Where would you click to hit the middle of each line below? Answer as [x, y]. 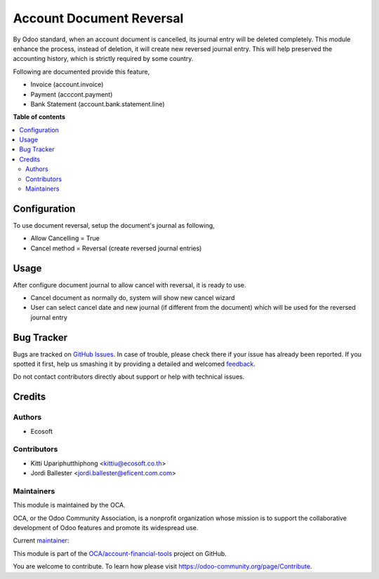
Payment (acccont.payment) [72, 94]
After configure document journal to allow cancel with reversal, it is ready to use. [129, 285]
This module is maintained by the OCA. [69, 505]
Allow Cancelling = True [65, 238]
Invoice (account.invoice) [67, 85]
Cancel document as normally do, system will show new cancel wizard [133, 298]
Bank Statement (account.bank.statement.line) [98, 104]
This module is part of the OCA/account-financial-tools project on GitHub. [120, 553]
